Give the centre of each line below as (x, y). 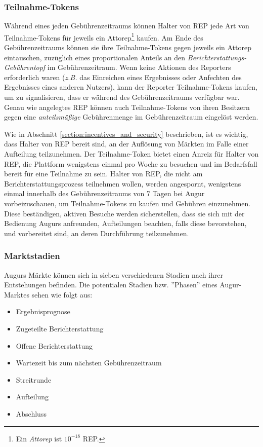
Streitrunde (34, 379)
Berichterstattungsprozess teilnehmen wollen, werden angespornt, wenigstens (123, 183)
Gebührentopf (25, 67)
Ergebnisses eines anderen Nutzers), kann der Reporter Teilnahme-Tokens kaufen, (131, 87)
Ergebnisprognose (43, 311)
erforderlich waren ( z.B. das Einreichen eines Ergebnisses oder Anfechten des (123, 77)
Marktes (17, 294)
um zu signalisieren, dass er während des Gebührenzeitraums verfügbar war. (122, 97)
